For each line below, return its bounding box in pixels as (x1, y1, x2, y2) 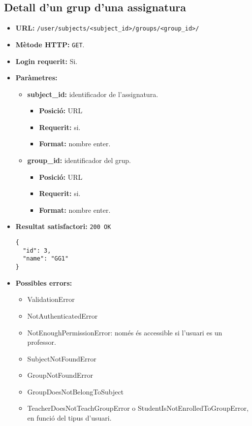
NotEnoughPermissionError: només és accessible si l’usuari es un (27, 327, 222, 337)
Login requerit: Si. (15, 56, 78, 66)
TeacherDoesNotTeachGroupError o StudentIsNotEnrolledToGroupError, (27, 403, 249, 413)
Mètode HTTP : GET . (15, 39, 85, 49)
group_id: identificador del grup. (27, 155, 131, 165)
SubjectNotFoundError (27, 353, 96, 363)
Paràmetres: (15, 72, 58, 83)
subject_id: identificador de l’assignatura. (27, 89, 158, 99)
